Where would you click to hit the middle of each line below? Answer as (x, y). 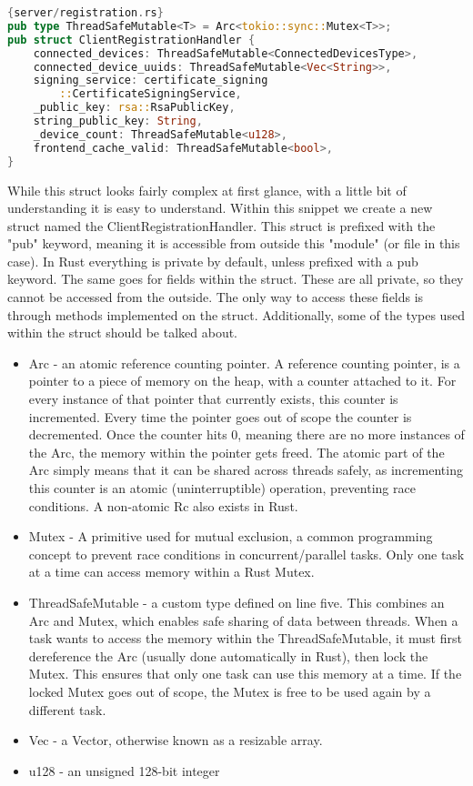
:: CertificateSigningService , (151, 94)
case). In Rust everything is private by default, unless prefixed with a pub (213, 261)
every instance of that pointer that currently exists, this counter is (213, 399)
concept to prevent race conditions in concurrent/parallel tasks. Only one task (247, 554)
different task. (67, 709)
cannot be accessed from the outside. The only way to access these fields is (216, 297)
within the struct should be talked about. (123, 333)
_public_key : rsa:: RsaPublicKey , (134, 108)
